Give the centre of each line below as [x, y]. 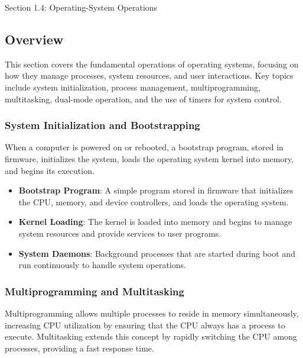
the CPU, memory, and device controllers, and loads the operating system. [154, 201]
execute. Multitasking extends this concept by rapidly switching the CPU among [151, 336]
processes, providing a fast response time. [79, 348]
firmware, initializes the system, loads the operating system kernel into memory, [149, 158]
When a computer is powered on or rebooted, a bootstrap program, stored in [144, 147]
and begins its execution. [50, 170]
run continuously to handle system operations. [102, 265]
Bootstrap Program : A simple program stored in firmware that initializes [156, 190]
